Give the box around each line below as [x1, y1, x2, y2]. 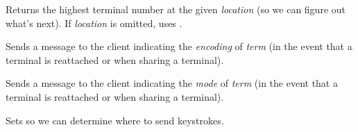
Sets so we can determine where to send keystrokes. [6, 113, 224, 127]
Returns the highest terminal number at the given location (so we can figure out [6, 2, 346, 16]
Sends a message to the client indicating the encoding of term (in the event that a [6, 39, 352, 53]
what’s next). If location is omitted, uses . [6, 15, 182, 30]
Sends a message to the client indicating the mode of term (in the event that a [6, 76, 338, 90]
